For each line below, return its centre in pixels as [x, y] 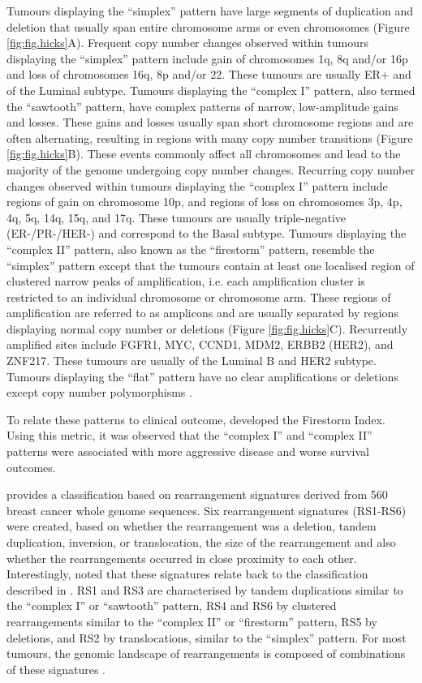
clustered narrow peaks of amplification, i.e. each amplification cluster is [186, 281]
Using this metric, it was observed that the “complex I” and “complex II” [189, 435]
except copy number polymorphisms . [99, 392]
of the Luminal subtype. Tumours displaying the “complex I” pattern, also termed [211, 90]
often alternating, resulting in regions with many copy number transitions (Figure [210, 137]
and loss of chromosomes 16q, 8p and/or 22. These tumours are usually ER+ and [209, 74]
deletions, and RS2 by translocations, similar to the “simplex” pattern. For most [207, 637]
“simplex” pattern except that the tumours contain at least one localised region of [211, 265]
